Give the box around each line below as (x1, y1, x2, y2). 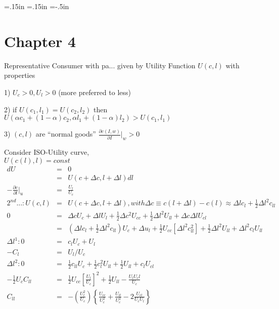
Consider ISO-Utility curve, (4, 147, 89, 157)
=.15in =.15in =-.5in (4, 1, 69, 11)
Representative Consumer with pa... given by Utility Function (4, 60, 196, 70)
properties (4, 70, 35, 80)
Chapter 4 (4, 30, 76, 51)
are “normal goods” (35, 128, 96, 139)
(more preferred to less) (58, 86, 131, 97)
